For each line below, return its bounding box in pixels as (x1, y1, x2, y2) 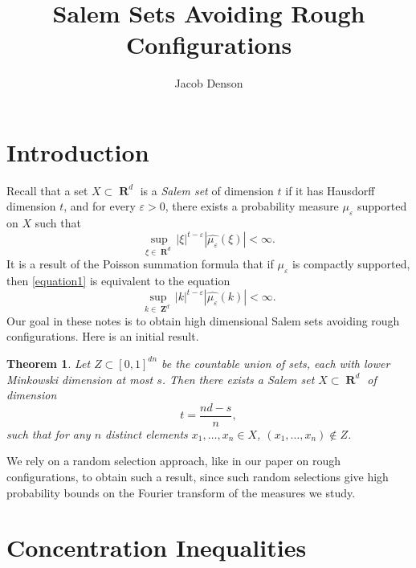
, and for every (63, 198, 136, 215)
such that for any (6, 425, 91, 442)
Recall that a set (6, 182, 88, 198)
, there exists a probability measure (165, 198, 339, 215)
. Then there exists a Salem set (161, 370, 315, 387)
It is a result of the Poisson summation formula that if (6, 255, 274, 272)
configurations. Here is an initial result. (6, 328, 199, 345)
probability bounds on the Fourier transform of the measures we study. (6, 484, 356, 501)
